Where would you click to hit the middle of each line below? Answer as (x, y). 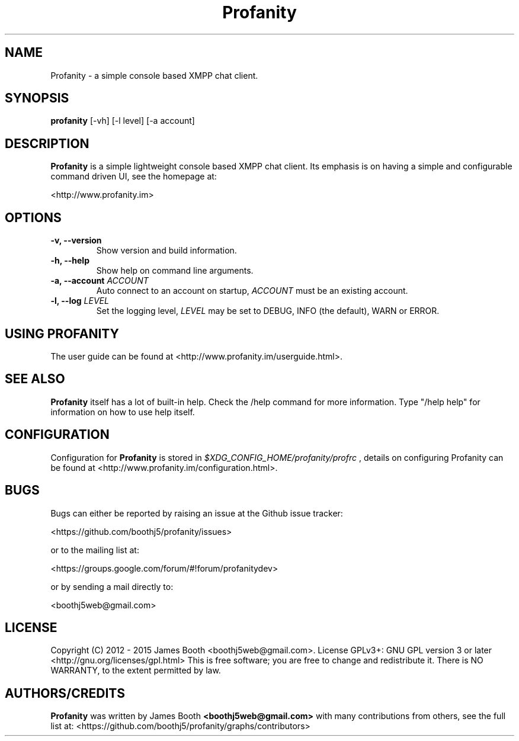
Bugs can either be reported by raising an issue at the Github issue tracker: (197, 513)
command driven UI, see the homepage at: (134, 177)
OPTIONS (33, 217)
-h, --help (70, 261)
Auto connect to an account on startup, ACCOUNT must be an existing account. (252, 291)
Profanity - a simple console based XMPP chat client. (154, 75)
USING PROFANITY (62, 333)
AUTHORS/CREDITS (65, 693)
